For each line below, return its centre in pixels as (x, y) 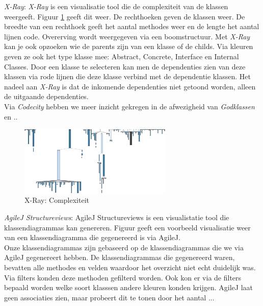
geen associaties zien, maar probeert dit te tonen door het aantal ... (109, 297)
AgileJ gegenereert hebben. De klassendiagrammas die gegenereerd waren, (120, 257)
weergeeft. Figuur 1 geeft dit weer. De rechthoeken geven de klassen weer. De (125, 16)
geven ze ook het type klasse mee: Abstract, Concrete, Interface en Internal (122, 56)
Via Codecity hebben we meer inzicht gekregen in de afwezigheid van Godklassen (129, 106)
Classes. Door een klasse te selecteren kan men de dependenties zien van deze (125, 66)
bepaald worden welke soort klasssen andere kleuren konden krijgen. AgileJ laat (128, 287)
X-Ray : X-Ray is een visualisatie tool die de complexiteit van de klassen (116, 6)
